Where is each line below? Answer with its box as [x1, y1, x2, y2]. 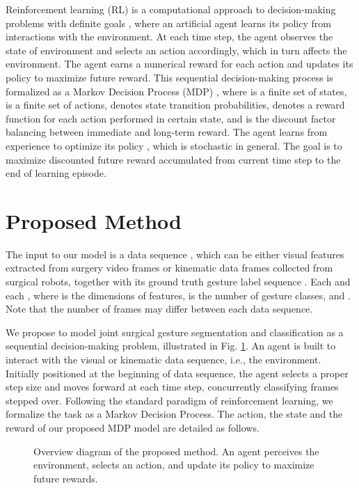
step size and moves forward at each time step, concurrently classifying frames [6, 379, 339, 394]
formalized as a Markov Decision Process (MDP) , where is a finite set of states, [6, 84, 347, 98]
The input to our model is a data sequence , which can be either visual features [6, 246, 344, 261]
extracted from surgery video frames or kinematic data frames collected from [6, 260, 333, 275]
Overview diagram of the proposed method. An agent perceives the [33, 443, 319, 458]
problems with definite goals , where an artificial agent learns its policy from [6, 15, 331, 30]
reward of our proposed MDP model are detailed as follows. [6, 420, 260, 434]
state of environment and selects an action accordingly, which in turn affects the [6, 42, 347, 57]
